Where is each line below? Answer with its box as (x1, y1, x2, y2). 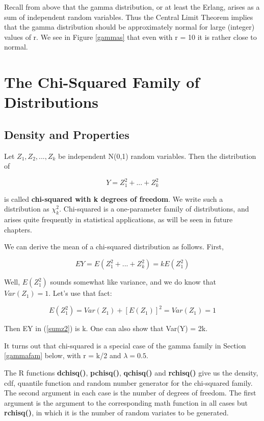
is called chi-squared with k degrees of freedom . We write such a (4, 193, 223, 204)
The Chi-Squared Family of (4, 72, 200, 92)
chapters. (4, 224, 32, 235)
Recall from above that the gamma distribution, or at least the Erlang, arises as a (4, 2, 260, 12)
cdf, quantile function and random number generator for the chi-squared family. (4, 377, 253, 388)
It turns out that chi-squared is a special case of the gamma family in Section (4, 340, 246, 350)
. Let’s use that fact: (48, 288, 112, 298)
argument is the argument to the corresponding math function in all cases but (4, 397, 248, 408)
